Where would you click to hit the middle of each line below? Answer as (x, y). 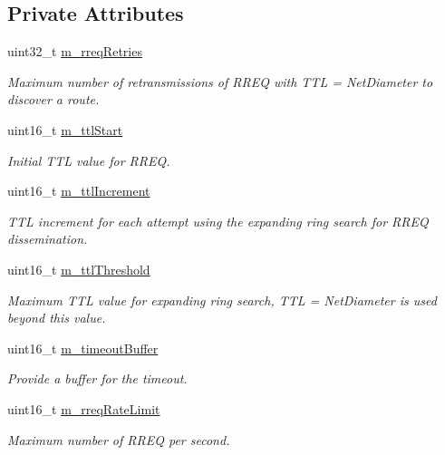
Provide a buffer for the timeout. (97, 378)
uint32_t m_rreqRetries (75, 51)
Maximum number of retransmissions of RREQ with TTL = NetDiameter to (220, 81)
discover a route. (53, 99)
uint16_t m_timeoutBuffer (83, 348)
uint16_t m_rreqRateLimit (84, 408)
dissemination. (48, 239)
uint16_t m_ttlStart (65, 129)
